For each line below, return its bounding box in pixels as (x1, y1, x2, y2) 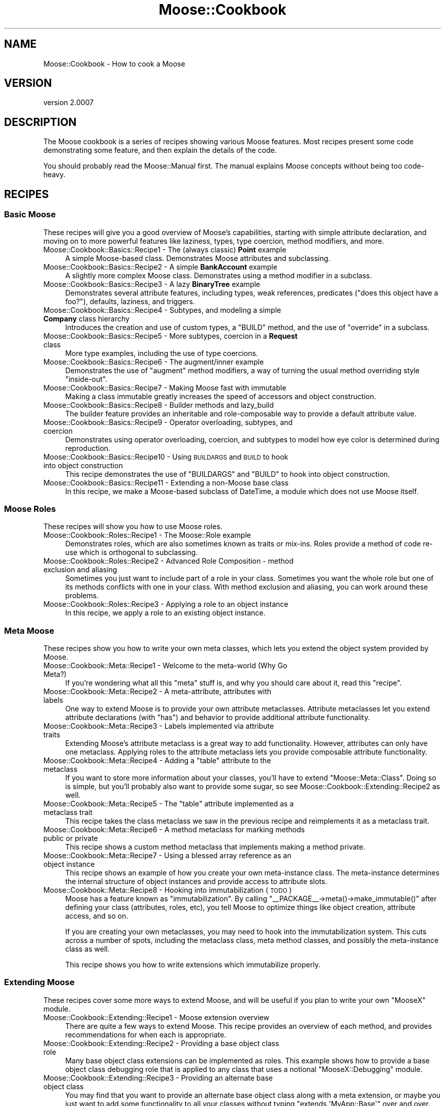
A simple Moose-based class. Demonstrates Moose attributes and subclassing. (65, 253, 331, 263)
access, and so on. (65, 912, 129, 920)
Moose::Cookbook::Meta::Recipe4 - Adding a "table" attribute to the (43, 756, 271, 765)
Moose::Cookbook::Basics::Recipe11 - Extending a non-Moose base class (43, 478, 289, 487)
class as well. (65, 945, 110, 953)
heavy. (43, 170, 66, 179)
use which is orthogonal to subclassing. (65, 548, 198, 557)
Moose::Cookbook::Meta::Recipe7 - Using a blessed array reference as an (43, 851, 292, 860)
